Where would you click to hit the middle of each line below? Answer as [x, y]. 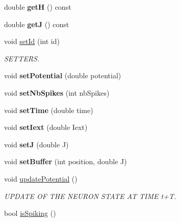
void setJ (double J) [36, 144]
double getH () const [38, 7]
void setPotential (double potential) [63, 75]
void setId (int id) [32, 41]
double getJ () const [37, 24]
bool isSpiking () [30, 213]
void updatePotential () [41, 178]
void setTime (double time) [49, 110]
